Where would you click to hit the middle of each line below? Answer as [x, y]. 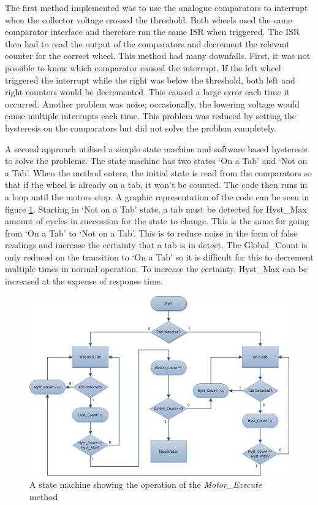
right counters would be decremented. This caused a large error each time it [147, 92]
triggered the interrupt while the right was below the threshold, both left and [150, 80]
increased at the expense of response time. [84, 281]
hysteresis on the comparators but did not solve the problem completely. [141, 127]
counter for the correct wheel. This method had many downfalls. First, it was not [158, 56]
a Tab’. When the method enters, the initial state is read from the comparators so [158, 172]
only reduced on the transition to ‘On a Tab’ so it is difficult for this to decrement [159, 256]
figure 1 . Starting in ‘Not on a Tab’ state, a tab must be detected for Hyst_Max [156, 209]
